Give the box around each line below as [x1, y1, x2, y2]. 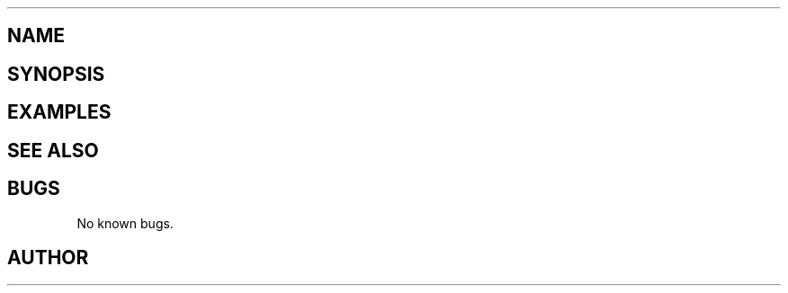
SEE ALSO [7, 138, 99, 162]
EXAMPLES [7, 101, 112, 124]
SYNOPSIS [7, 62, 105, 85]
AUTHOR [7, 245, 89, 269]
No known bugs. [76, 215, 174, 231]
